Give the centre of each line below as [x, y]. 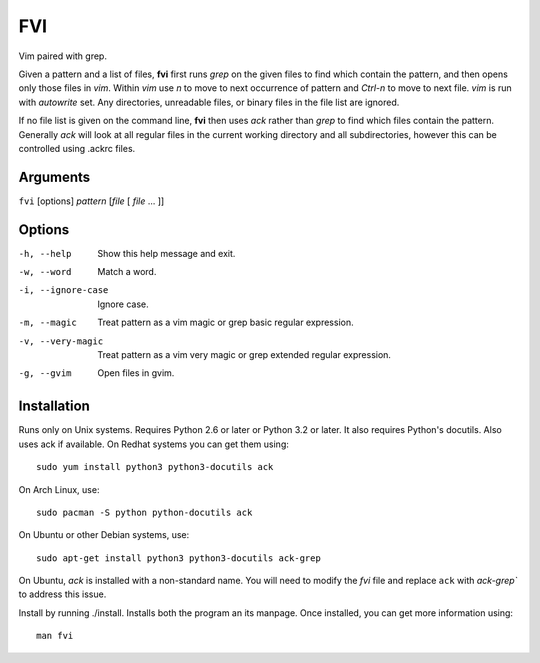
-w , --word [45, 272]
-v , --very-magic [61, 341]
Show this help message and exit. [166, 253]
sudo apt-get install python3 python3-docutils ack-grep [179, 558]
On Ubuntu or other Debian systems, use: [104, 535]
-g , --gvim [45, 373]
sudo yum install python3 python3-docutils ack [155, 467]
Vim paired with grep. [62, 56]
